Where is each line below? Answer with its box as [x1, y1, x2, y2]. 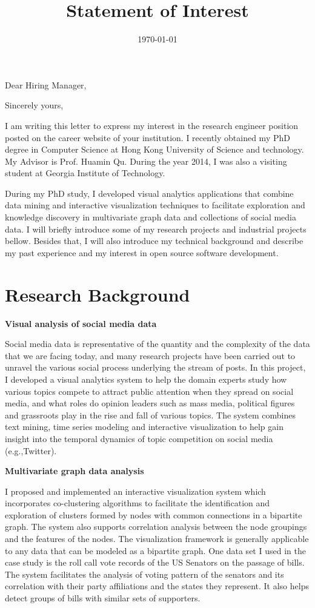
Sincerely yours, [5, 99, 64, 111]
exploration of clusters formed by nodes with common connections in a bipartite [5, 508, 302, 521]
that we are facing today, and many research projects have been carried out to [5, 349, 296, 362]
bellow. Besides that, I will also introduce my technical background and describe [5, 234, 303, 247]
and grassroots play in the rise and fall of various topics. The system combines [5, 408, 296, 421]
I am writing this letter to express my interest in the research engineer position [5, 119, 299, 131]
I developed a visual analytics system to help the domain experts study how [5, 372, 287, 385]
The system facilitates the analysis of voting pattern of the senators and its [5, 567, 284, 580]
